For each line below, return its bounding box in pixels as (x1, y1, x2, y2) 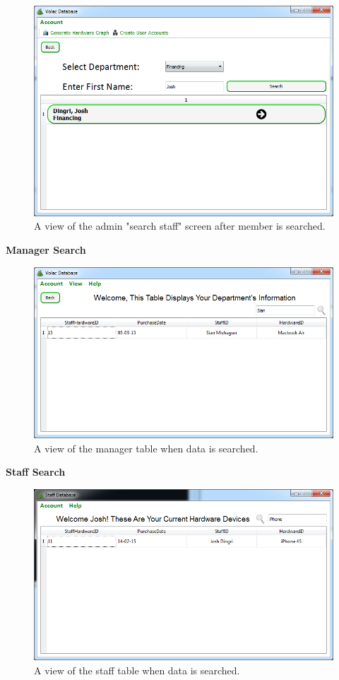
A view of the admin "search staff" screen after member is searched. (34, 218, 326, 233)
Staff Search (6, 464, 66, 479)
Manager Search (6, 242, 86, 257)
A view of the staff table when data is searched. (34, 662, 240, 677)
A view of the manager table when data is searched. (34, 440, 258, 455)
